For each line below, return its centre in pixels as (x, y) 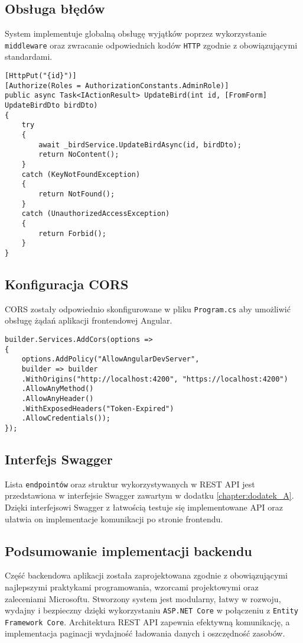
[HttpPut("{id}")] (41, 76)
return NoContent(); (79, 155)
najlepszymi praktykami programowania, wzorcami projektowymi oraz (132, 587)
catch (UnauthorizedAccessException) (96, 214)
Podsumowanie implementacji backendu (128, 550)
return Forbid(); (72, 233)
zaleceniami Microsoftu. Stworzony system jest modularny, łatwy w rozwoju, (143, 598)
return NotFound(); (77, 194)
